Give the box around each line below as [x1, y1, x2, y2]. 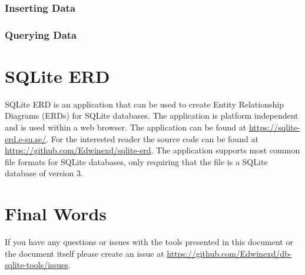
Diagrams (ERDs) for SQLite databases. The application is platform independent [5, 109, 299, 122]
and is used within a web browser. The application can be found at [5, 121, 247, 133]
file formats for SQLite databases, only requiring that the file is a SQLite [5, 155, 268, 167]
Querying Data [5, 27, 77, 42]
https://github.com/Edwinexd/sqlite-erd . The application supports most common [5, 144, 300, 156]
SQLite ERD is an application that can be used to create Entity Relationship [5, 98, 284, 110]
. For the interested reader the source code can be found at [46, 132, 258, 145]
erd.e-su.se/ [5, 132, 47, 145]
